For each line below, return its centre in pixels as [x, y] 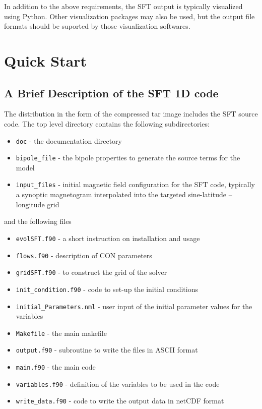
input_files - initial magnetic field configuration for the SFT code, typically [135, 184]
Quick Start [45, 60]
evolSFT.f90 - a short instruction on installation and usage [108, 238]
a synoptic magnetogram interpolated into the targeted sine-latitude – [124, 194]
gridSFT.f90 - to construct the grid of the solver [91, 272]
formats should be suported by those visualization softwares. [97, 26]
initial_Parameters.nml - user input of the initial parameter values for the [134, 306]
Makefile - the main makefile [61, 333]
